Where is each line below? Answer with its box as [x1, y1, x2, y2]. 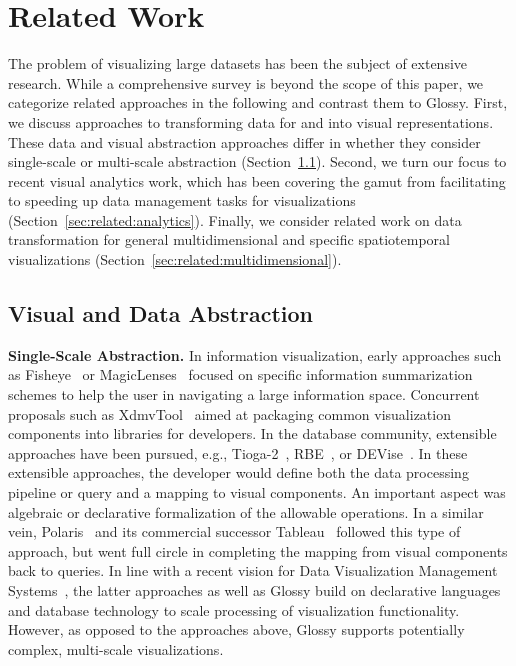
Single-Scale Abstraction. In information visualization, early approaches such [8, 344, 502, 365]
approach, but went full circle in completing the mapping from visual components [8, 540, 508, 561]
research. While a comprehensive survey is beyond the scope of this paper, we [8, 72, 484, 93]
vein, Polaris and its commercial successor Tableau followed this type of [8, 521, 461, 542]
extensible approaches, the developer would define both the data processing [8, 462, 469, 483]
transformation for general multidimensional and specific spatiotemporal [8, 229, 450, 250]
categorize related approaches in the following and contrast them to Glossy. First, [8, 92, 508, 113]
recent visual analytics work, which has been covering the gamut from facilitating [8, 170, 506, 191]
